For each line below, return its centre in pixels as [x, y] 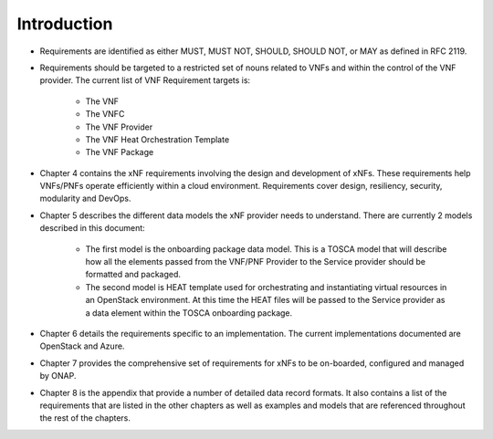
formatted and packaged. [133, 275]
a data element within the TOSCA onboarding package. [189, 313]
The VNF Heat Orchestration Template [157, 139]
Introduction [65, 24]
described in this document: [92, 228]
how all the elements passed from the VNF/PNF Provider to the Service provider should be [256, 262]
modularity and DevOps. [85, 199]
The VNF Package [120, 152]
